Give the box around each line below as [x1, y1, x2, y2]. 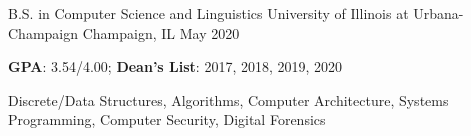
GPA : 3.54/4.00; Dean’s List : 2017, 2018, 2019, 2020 [8, 56, 343, 77]
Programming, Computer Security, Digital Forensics [8, 109, 326, 130]
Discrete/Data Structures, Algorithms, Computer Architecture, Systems [8, 89, 449, 110]
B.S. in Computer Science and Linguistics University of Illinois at [8, 3, 409, 23]
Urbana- [413, 3, 464, 23]
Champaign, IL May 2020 [82, 22, 240, 43]
